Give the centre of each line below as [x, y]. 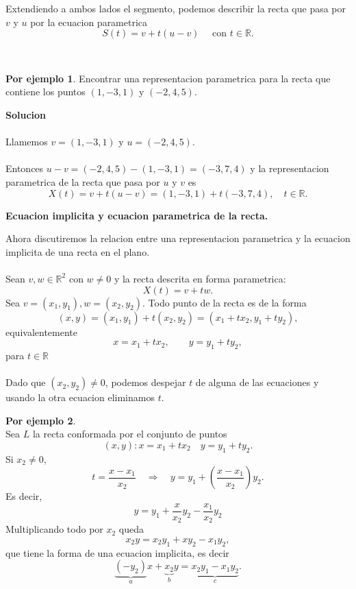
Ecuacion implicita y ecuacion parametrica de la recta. [137, 215]
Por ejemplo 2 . [41, 420]
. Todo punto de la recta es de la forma [224, 302]
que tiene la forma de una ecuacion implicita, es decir [117, 552]
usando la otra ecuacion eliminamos [80, 397]
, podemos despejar [145, 382]
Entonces [25, 168]
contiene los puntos [46, 92]
